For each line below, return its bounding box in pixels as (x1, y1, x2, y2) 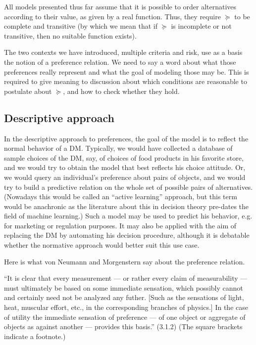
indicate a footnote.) (4, 331, 66, 341)
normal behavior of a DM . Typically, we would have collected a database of (4, 143, 233, 153)
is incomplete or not (171, 21, 232, 31)
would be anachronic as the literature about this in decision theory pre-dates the (4, 201, 249, 211)
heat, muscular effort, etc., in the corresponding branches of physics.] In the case (4, 302, 248, 312)
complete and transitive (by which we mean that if (4, 21, 158, 31)
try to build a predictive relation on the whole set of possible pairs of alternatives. (4, 181, 253, 192)
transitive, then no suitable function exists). (4, 30, 137, 41)
